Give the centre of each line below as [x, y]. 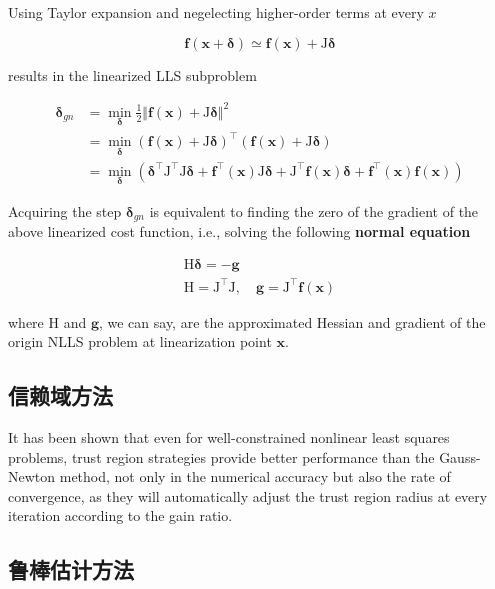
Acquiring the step [65, 210]
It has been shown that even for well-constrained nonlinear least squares [229, 436]
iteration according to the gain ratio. [120, 515]
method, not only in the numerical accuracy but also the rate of [255, 476]
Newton [32, 476]
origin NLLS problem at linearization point [140, 341]
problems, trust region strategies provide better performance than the [221, 456]
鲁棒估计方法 [71, 569]
